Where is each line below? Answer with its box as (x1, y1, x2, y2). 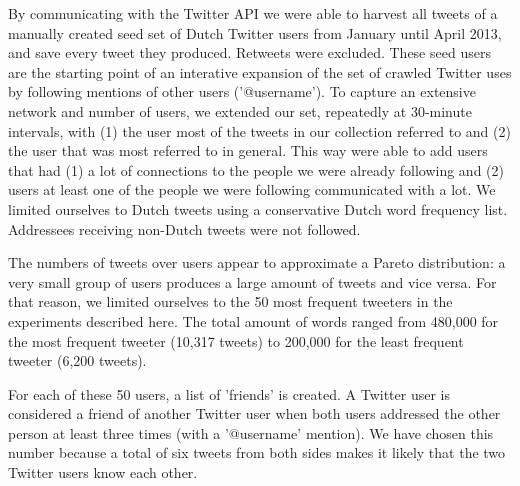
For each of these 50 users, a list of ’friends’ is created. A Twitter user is (8, 383, 450, 404)
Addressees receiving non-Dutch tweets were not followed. (8, 218, 361, 239)
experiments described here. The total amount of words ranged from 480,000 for (8, 310, 499, 331)
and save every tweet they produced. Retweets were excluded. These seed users (8, 42, 491, 63)
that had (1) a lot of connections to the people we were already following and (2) (8, 159, 504, 180)
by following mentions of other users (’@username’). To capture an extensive (8, 81, 476, 102)
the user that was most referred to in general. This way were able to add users (8, 140, 488, 161)
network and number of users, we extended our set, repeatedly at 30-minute (8, 100, 472, 121)
